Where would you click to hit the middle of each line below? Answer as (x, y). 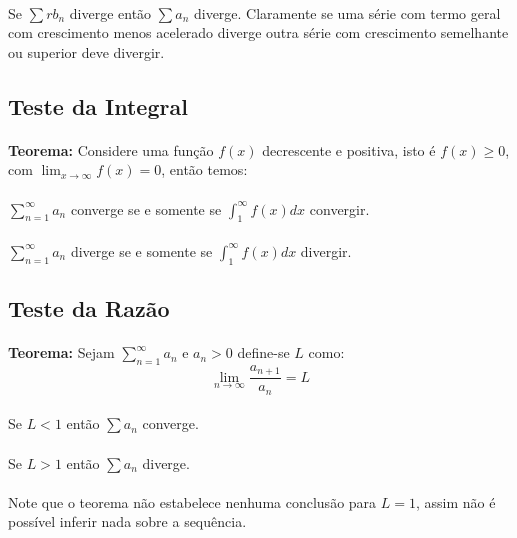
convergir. (339, 208)
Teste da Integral (98, 105)
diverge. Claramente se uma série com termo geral (347, 12)
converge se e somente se (146, 208)
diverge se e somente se (141, 250)
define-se (263, 352)
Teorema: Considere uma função (111, 149)
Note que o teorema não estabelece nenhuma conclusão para (192, 501)
